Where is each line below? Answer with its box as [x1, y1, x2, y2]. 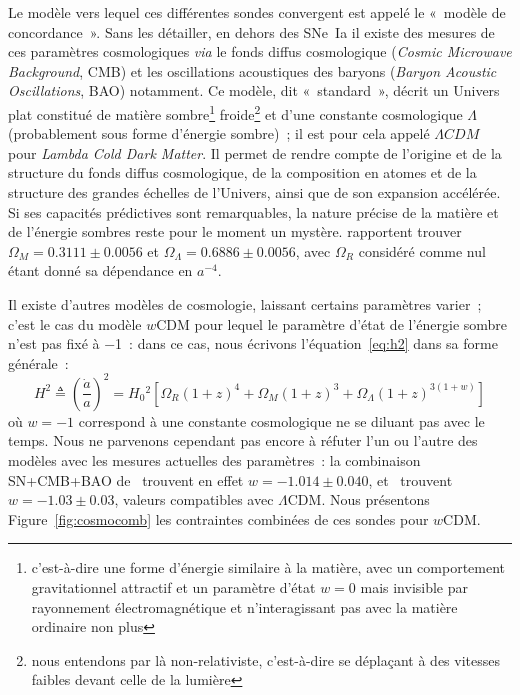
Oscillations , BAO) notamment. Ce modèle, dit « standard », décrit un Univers [8, 80, 500, 101]
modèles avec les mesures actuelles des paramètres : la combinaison [8, 450, 421, 471]
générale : [8, 352, 69, 373]
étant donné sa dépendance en [8, 260, 193, 281]
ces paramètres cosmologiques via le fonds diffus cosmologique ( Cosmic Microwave [8, 41, 512, 62]
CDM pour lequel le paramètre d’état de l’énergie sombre [156, 313, 508, 334]
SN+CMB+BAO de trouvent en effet [8, 469, 244, 490]
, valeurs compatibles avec [114, 489, 274, 510]
